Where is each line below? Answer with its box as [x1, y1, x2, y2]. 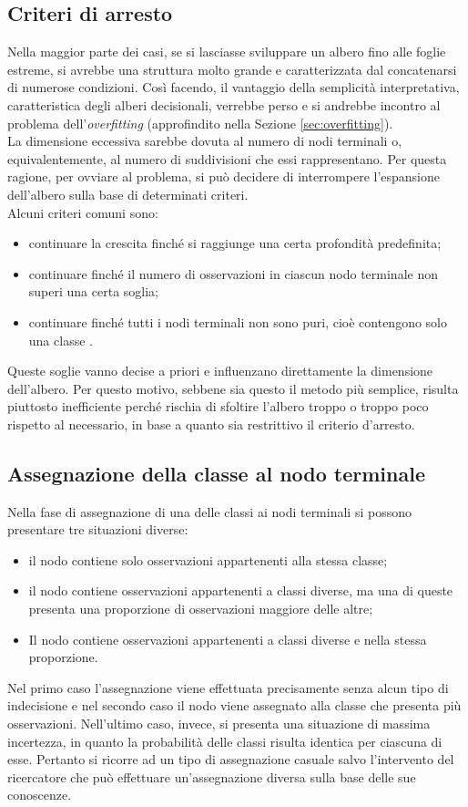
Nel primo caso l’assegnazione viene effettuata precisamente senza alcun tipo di [7, 678, 449, 697]
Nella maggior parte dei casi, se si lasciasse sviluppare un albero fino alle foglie [7, 42, 446, 61]
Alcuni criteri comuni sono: [7, 202, 158, 222]
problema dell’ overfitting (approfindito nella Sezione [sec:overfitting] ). [7, 113, 393, 132]
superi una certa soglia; [28, 282, 158, 301]
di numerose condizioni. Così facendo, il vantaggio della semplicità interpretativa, [7, 78, 460, 97]
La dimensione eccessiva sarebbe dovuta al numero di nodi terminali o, [7, 131, 402, 150]
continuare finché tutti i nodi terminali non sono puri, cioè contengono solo [28, 312, 447, 331]
